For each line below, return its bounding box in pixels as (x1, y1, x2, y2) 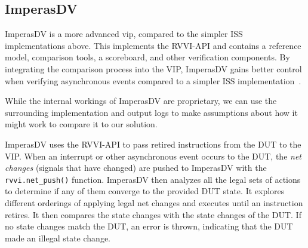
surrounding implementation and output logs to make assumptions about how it (5, 106, 298, 118)
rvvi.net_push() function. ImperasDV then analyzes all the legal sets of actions (5, 173, 301, 185)
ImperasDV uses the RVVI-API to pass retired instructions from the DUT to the (5, 137, 301, 150)
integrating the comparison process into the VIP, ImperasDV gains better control (5, 62, 302, 75)
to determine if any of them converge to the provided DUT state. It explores (5, 185, 285, 197)
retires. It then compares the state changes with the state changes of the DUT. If (5, 208, 301, 221)
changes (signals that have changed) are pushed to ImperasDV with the (5, 161, 267, 174)
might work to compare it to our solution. (5, 118, 158, 130)
